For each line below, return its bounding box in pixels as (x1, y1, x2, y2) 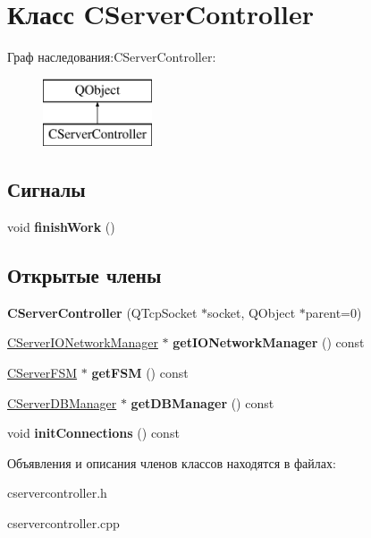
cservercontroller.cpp (7, 514, 120, 533)
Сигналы (7, 175, 86, 203)
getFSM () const (91, 363, 189, 382)
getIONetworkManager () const (173, 333, 365, 352)
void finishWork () (7, 218, 115, 236)
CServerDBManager (7, 393, 117, 412)
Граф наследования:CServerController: (7, 47, 216, 66)
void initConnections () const (7, 423, 180, 442)
